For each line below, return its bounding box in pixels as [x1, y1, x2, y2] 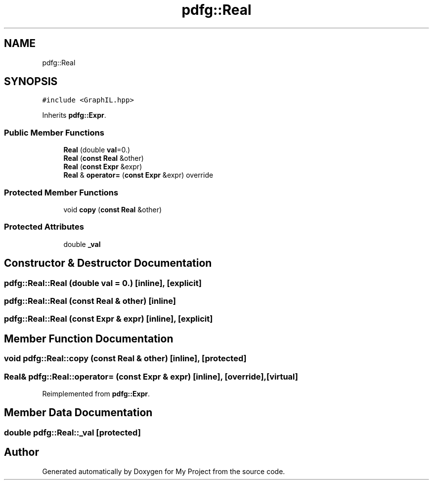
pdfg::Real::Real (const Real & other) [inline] [4, 295, 176, 306]
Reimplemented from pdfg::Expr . [42, 389, 150, 398]
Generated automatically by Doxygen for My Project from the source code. [42, 467, 285, 476]
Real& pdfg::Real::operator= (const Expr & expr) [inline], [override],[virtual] [4, 371, 298, 382]
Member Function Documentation [4, 332, 173, 345]
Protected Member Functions [4, 187, 119, 197]
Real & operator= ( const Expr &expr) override [63, 171, 214, 180]
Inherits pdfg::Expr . [42, 111, 106, 120]
